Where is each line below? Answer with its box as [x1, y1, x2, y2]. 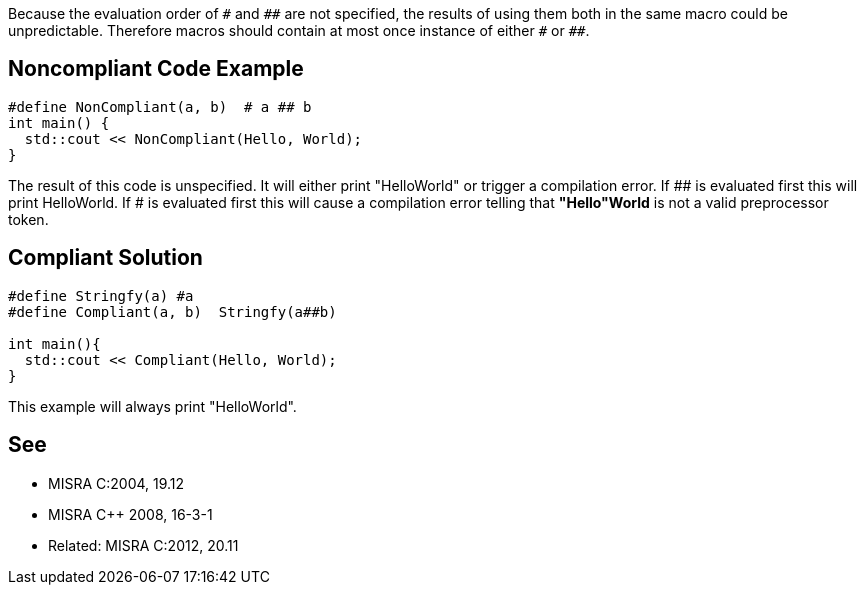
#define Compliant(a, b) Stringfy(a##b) [8, 303, 337, 320]
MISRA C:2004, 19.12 [48, 474, 185, 492]
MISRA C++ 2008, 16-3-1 [48, 505, 213, 523]
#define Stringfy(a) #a [8, 287, 194, 304]
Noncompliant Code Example [8, 56, 304, 82]
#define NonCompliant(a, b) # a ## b [8, 98, 312, 115]
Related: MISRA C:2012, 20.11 [48, 536, 239, 554]
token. [8, 210, 49, 228]
